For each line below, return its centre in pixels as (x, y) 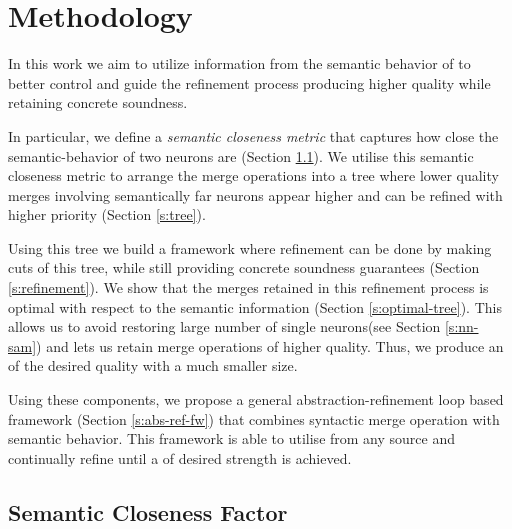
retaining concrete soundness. (98, 102)
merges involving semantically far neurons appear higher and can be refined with (255, 194)
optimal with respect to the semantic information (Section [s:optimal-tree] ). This (255, 306)
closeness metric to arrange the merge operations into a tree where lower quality (253, 175)
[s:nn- (461, 326)
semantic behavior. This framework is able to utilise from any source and (232, 438)
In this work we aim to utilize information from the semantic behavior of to (239, 63)
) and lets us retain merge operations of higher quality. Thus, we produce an (270, 345)
